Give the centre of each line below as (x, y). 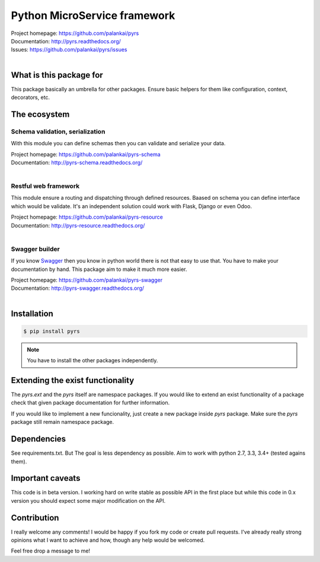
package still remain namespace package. (63, 422)
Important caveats (46, 478)
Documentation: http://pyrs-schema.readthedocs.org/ (77, 162)
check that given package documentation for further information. (90, 403)
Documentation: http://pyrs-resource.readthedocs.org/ (78, 225)
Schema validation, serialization (58, 132)
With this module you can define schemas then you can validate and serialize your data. (118, 143)
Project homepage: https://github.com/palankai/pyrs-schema (86, 154)
